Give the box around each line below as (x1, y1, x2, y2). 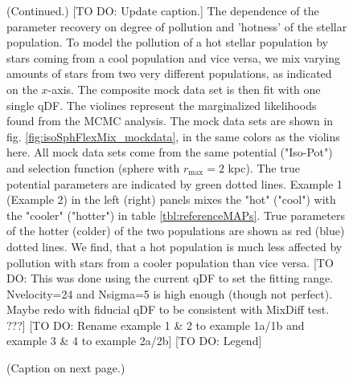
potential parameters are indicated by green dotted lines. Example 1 (6, 175, 343, 192)
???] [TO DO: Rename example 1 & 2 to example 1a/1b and (6, 316, 305, 333)
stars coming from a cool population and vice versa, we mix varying (6, 49, 340, 66)
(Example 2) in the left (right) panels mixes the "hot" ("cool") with (6, 191, 336, 208)
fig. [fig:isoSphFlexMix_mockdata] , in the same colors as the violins (6, 128, 340, 144)
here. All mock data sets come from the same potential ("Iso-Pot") (6, 144, 333, 161)
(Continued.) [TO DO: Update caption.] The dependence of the (6, 2, 319, 18)
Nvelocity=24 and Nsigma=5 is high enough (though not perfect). (6, 285, 333, 302)
